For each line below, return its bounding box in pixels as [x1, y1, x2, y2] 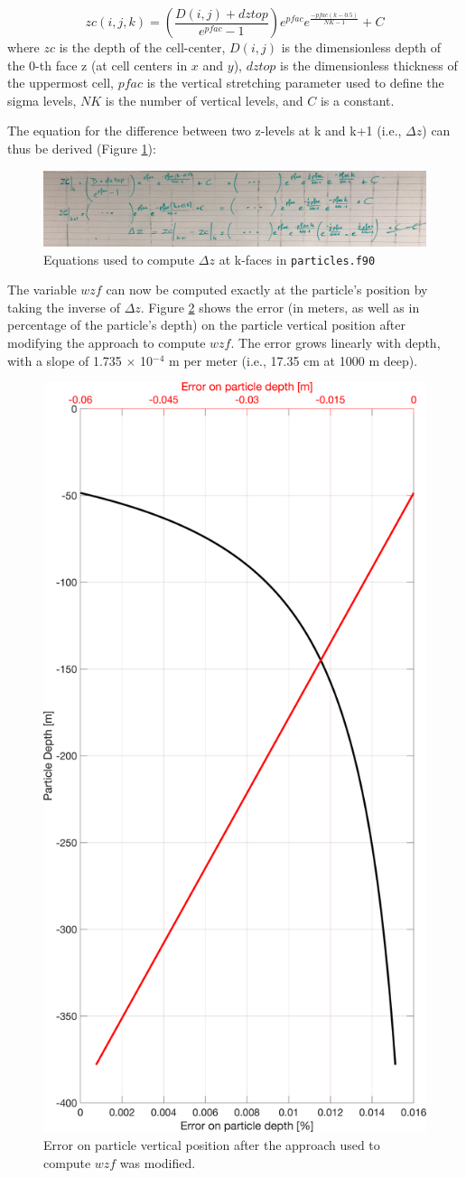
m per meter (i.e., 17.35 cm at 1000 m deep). [169, 351, 418, 369]
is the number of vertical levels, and [105, 90, 303, 109]
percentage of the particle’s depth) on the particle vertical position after [7, 315, 405, 334]
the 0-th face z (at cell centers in [7, 55, 188, 74]
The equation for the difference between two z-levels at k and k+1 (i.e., [7, 121, 402, 140]
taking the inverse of [7, 297, 120, 316]
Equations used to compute [43, 249, 195, 268]
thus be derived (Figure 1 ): [7, 138, 156, 157]
